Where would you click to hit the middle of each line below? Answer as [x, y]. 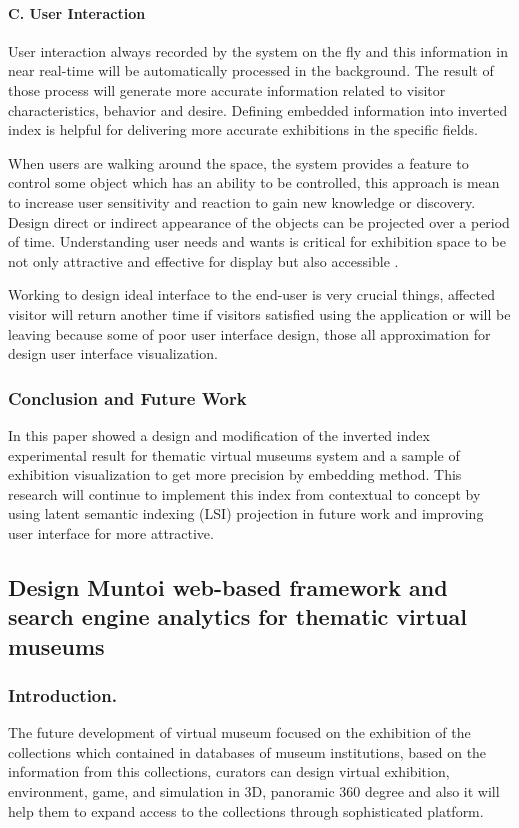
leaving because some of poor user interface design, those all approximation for [249, 333]
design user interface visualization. [113, 353]
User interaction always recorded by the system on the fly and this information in [258, 50]
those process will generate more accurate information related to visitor [227, 89]
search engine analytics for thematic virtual [238, 616]
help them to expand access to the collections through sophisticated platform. [246, 810]
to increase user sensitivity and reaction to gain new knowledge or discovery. [242, 201]
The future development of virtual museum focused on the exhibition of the [239, 732]
